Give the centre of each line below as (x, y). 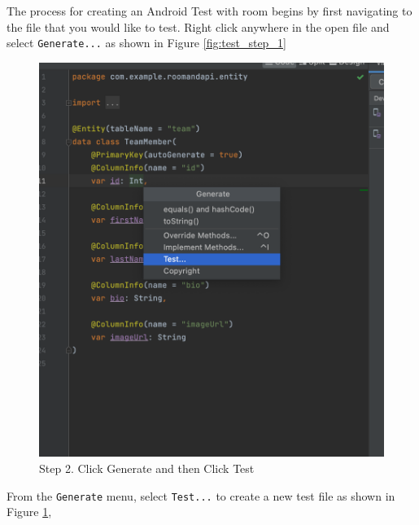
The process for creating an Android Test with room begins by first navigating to (209, 11)
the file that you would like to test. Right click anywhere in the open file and (198, 26)
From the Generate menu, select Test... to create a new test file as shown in (201, 495)
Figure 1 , (29, 512)
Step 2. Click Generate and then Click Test (147, 468)
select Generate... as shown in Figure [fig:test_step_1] (146, 43)
